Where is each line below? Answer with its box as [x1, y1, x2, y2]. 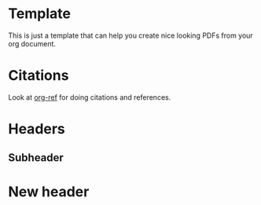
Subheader [8, 151, 64, 165]
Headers [8, 120, 65, 138]
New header [8, 182, 90, 200]
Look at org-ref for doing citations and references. [8, 92, 171, 102]
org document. [8, 38, 57, 48]
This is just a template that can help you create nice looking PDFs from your [8, 31, 253, 40]
